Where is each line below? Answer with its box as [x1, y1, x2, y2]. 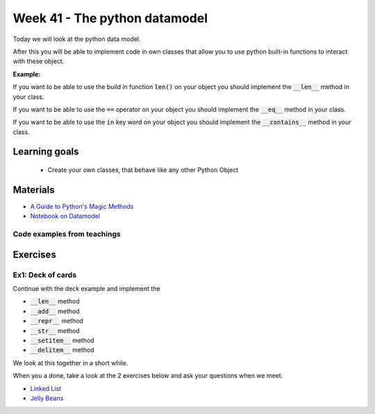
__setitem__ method [30, 336, 94, 344]
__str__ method [30, 326, 80, 335]
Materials [12, 184, 55, 196]
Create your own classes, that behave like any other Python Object [47, 166, 239, 174]
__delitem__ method [30, 346, 94, 354]
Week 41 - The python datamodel [12, 10, 208, 26]
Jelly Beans [30, 394, 64, 402]
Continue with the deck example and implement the [12, 285, 160, 293]
